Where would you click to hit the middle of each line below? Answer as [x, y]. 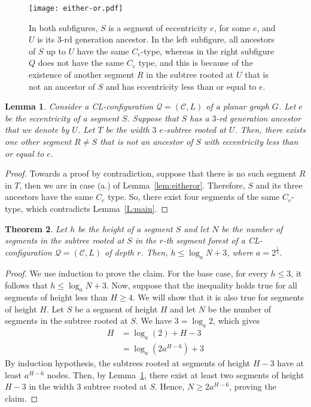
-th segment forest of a [204, 240]
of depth [120, 252]
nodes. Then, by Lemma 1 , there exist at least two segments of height [176, 374]
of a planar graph [237, 106]
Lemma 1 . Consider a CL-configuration [79, 106]
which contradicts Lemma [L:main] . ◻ [97, 208]
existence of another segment [82, 75]
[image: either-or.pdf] [76, 8]
